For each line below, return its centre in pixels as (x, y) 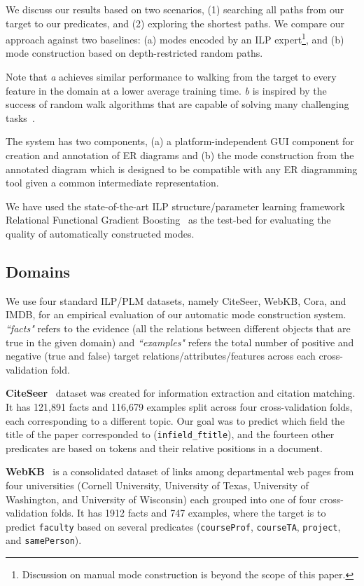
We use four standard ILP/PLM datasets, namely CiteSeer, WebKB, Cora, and (176, 300)
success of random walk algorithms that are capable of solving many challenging (177, 104)
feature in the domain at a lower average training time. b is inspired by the (166, 90)
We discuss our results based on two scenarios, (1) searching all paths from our (175, 9)
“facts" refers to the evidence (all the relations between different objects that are (178, 328)
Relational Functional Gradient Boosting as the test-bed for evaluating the (168, 220)
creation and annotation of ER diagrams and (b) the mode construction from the (180, 155)
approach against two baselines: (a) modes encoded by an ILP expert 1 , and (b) (175, 38)
